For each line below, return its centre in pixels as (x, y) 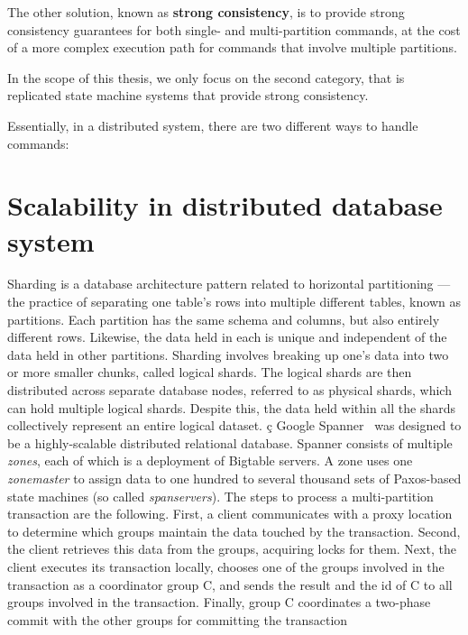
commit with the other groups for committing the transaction (178, 619)
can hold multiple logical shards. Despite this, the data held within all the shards (231, 407)
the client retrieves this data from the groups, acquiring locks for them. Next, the (232, 549)
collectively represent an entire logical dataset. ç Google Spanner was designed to (234, 425)
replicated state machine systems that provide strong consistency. (188, 95)
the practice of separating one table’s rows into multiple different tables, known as (234, 302)
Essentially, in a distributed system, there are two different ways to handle (213, 125)
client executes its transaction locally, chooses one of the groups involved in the (226, 566)
